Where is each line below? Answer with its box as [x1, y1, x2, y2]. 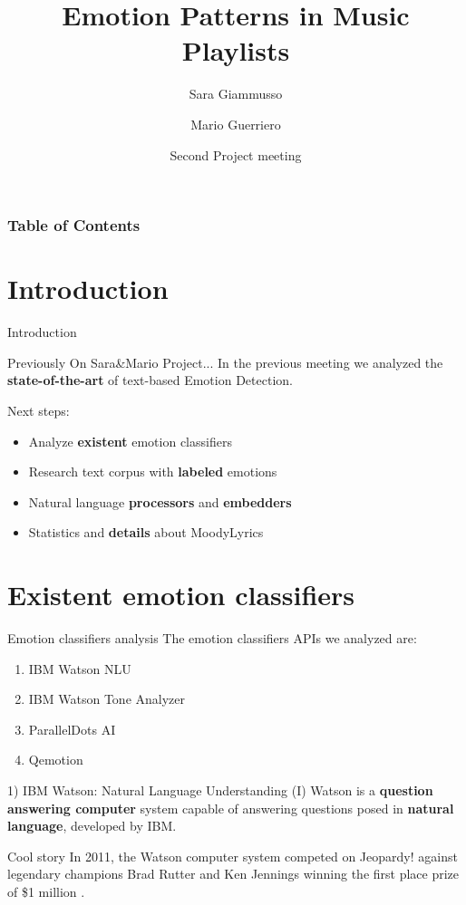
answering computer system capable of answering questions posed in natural [7, 798, 454, 817]
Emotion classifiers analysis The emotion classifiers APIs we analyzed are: [7, 629, 417, 648]
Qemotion [28, 750, 83, 769]
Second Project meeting [170, 145, 302, 164]
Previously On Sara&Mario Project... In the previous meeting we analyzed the [7, 352, 443, 371]
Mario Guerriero [190, 114, 281, 133]
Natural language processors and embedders [28, 492, 292, 511]
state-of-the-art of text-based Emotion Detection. [7, 371, 293, 390]
